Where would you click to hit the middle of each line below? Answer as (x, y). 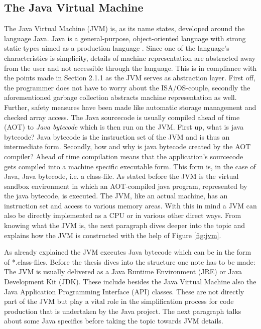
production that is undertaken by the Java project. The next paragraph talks (123, 311)
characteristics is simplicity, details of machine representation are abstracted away (130, 58)
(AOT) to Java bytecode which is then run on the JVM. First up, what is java (124, 127)
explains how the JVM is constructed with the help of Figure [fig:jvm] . (113, 235)
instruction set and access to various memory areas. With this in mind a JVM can (130, 205)
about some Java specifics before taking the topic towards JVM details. (114, 321)
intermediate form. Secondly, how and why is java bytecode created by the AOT (127, 146)
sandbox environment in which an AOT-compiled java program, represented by (126, 186)
